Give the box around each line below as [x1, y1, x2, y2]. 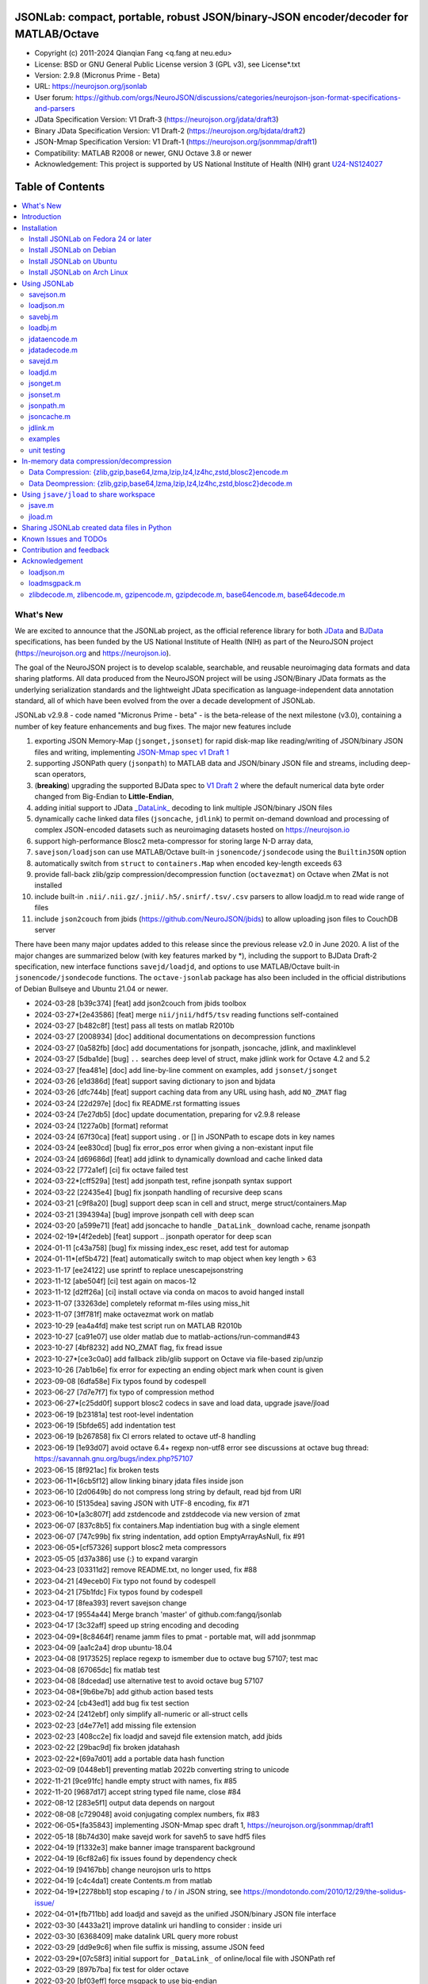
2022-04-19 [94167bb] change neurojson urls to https [34, 1865, 212, 1874]
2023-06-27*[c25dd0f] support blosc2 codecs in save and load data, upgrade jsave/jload [34, 1398, 330, 1408]
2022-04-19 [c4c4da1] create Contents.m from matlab [34, 1876, 213, 1886]
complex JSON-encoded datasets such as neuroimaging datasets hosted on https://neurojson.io [34, 825, 350, 835]
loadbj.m [29, 323, 57, 333]
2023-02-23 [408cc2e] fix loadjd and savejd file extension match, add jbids [34, 1732, 283, 1741]
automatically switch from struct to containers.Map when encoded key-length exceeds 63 [34, 858, 342, 868]
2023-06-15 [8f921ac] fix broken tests [34, 1465, 160, 1475]
